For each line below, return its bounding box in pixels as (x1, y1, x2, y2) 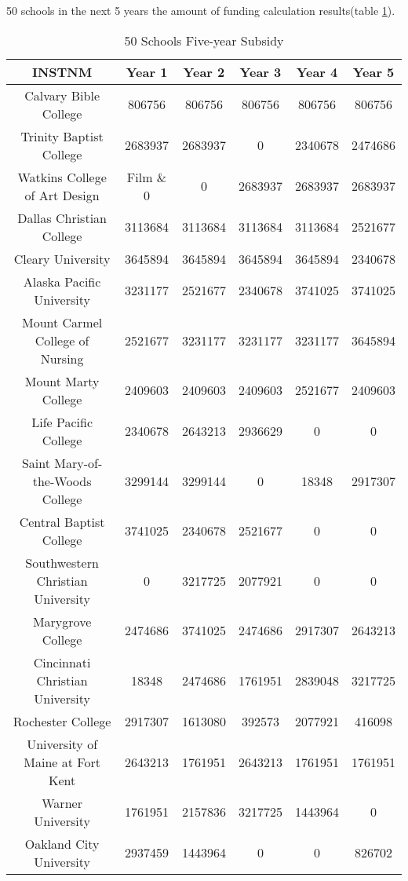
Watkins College (17, 167, 107, 186)
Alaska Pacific (23, 272, 101, 291)
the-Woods (32, 471, 92, 490)
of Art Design (24, 185, 100, 204)
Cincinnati (33, 653, 91, 671)
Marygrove (32, 612, 92, 631)
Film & (126, 167, 167, 186)
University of (27, 734, 98, 753)
